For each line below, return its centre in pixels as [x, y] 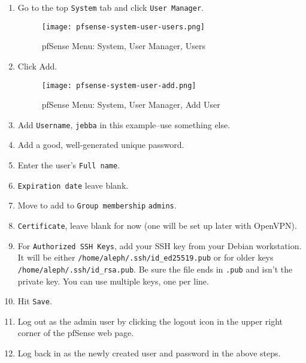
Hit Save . [35, 301]
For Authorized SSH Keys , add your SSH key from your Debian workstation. [160, 245]
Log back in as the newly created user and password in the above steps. [149, 353]
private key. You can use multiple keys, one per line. [113, 281]
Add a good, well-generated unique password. [101, 145]
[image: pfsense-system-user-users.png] [123, 27]
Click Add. [37, 66]
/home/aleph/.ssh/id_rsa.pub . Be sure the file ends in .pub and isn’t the [155, 269]
